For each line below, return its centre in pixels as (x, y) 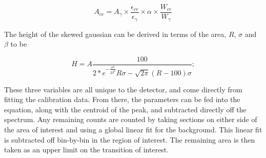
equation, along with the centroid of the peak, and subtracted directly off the (125, 109)
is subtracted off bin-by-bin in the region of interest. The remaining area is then (130, 139)
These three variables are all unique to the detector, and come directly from (123, 89)
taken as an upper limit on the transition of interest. (87, 150)
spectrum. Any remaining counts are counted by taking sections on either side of (131, 119)
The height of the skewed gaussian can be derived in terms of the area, (115, 34)
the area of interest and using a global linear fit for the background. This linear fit (133, 129)
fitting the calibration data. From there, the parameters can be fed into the (122, 99)
